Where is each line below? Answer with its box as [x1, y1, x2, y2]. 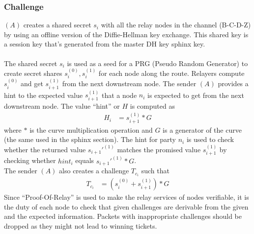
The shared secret [4, 58, 57, 68]
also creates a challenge [59, 165, 129, 176]
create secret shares [4, 68, 62, 78]
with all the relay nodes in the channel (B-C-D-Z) [101, 20, 251, 30]
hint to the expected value [4, 90, 83, 100]
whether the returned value [4, 144, 86, 154]
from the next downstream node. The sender [62, 78, 197, 89]
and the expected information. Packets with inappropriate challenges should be [4, 211, 242, 221]
